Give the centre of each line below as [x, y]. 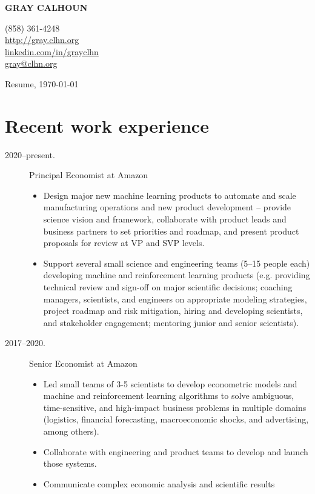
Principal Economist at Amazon [89, 175]
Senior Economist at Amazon [83, 363]
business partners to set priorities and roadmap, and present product [171, 231]
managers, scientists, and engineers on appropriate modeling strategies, [175, 299]
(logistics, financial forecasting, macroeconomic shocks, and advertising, [176, 419]
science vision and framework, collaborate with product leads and [165, 219]
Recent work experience [107, 125]
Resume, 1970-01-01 [42, 83]
